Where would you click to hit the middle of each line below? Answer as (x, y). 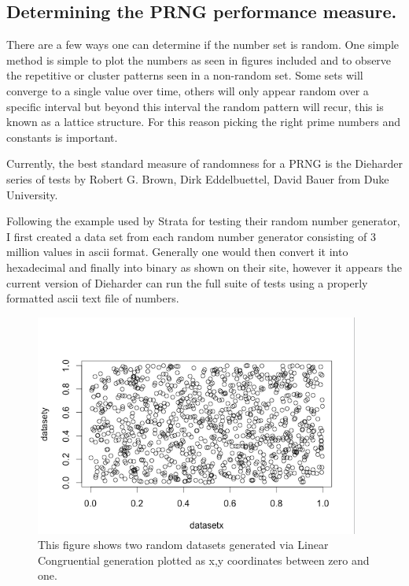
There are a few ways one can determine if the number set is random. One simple (203, 45)
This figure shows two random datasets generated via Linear (183, 545)
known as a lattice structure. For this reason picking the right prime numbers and (203, 122)
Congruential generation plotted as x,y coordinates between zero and (204, 560)
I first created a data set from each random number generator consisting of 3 (191, 236)
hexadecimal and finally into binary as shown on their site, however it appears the (204, 267)
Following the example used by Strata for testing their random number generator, (203, 221)
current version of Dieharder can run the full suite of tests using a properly (187, 282)
